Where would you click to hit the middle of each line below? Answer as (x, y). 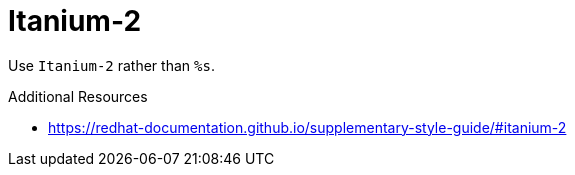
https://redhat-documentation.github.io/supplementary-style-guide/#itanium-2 (307, 127)
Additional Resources (78, 96)
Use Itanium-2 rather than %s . (111, 65)
